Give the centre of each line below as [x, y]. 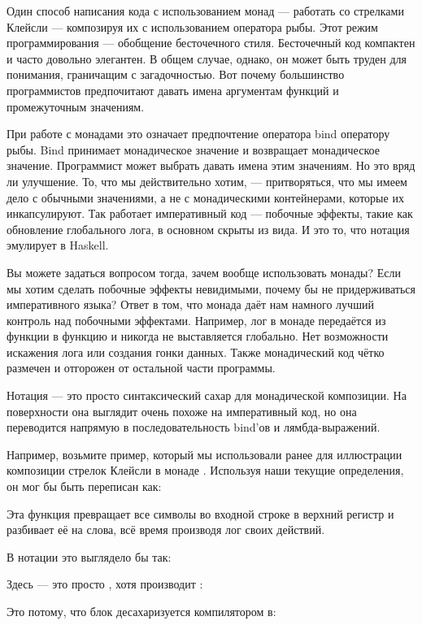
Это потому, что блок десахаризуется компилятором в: [141, 611]
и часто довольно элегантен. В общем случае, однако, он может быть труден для [207, 58]
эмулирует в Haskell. [58, 245]
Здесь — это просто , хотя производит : [105, 584]
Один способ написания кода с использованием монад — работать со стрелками [205, 11]
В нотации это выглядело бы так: [89, 556]
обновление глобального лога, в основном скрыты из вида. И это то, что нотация [208, 229]
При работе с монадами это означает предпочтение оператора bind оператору [198, 134]
